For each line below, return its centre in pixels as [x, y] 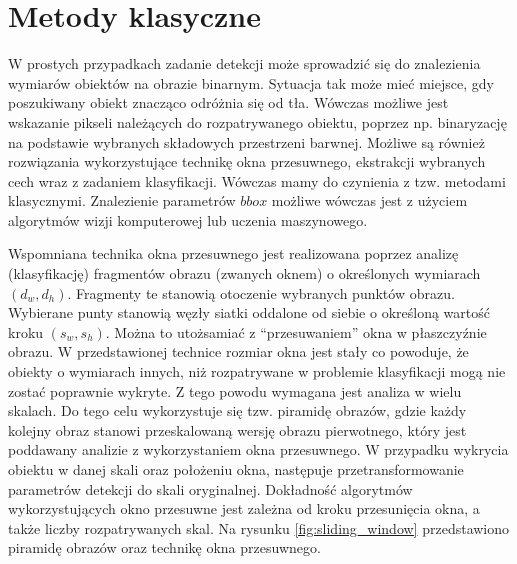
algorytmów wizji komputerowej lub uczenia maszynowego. [188, 219]
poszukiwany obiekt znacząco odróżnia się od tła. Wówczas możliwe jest [228, 102]
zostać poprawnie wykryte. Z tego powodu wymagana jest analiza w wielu [235, 390]
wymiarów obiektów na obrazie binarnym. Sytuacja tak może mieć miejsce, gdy [251, 82]
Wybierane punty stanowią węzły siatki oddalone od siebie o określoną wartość [249, 312]
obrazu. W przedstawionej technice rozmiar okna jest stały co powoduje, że [238, 351]
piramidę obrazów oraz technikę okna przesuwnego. [164, 547]
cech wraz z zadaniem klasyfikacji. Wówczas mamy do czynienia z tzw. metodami [257, 180]
